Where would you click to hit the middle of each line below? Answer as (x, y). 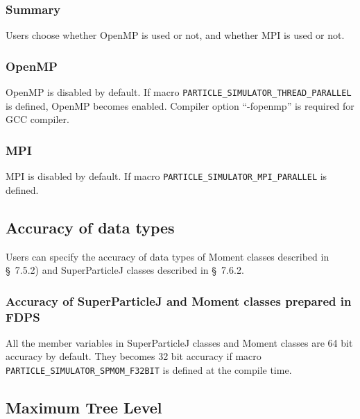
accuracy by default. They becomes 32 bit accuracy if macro (134, 356)
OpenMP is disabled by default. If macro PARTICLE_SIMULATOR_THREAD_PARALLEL (179, 92)
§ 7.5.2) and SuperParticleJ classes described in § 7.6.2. (125, 270)
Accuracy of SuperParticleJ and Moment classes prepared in (179, 301)
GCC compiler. (37, 119)
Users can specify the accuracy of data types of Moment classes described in (168, 256)
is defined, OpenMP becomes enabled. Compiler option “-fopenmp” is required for (180, 105)
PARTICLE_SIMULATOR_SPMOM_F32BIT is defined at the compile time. (149, 370)
